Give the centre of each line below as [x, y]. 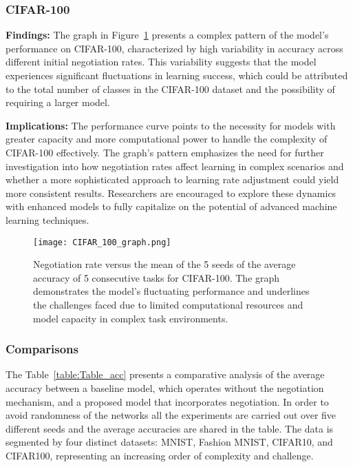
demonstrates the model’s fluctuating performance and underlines [171, 291]
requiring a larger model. [58, 102]
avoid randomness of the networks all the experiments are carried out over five [171, 415]
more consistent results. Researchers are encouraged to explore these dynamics [171, 193]
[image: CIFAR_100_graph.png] [102, 242]
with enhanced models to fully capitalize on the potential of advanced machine [171, 206]
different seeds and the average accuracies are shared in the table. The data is [170, 428]
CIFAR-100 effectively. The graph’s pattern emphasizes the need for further [165, 152]
